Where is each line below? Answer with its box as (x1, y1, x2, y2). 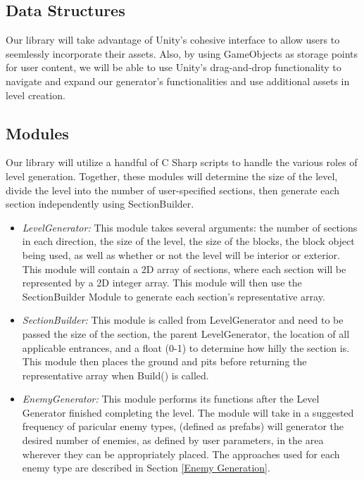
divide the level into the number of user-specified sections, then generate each (6, 182, 340, 197)
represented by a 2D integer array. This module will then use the (22, 275, 302, 290)
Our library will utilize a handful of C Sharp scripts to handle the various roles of (6, 155, 358, 170)
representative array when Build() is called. (22, 367, 209, 382)
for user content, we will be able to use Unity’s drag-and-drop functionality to (6, 60, 341, 75)
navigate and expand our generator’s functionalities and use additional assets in (6, 73, 350, 88)
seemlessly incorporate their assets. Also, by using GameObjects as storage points (6, 46, 358, 61)
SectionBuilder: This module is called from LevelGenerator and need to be (22, 312, 344, 327)
